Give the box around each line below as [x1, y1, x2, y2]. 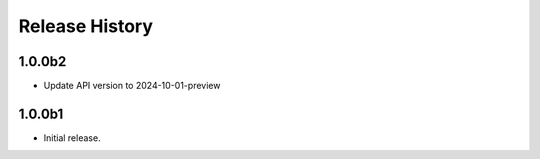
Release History [18, 15, 154, 37]
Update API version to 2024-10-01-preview [43, 80, 221, 92]
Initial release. [43, 131, 101, 144]
